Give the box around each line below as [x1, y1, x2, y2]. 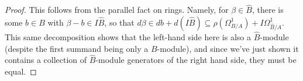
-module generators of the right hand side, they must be [95, 54, 297, 66]
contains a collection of [5, 54, 87, 66]
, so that [104, 16, 135, 28]
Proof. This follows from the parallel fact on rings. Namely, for [5, 3, 229, 16]
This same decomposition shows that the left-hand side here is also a [5, 31, 251, 43]
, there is [252, 3, 284, 16]
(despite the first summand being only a [5, 42, 149, 54]
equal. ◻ [5, 65, 37, 78]
